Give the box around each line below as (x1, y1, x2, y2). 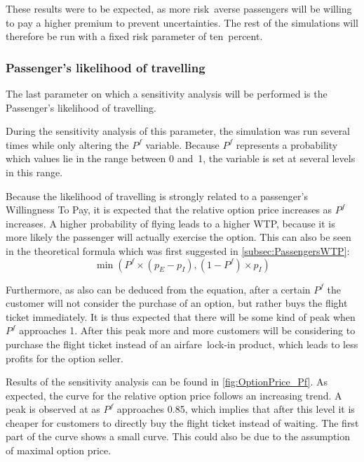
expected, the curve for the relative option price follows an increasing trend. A (6, 388, 342, 402)
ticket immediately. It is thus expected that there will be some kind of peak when (6, 309, 356, 324)
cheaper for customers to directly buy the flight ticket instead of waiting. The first (6, 415, 359, 430)
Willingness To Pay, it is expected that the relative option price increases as (6, 202, 332, 217)
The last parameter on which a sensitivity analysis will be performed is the (6, 86, 328, 100)
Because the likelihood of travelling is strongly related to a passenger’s (6, 188, 308, 203)
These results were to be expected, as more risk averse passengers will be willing (6, 1, 352, 15)
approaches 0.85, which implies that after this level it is (116, 402, 355, 416)
